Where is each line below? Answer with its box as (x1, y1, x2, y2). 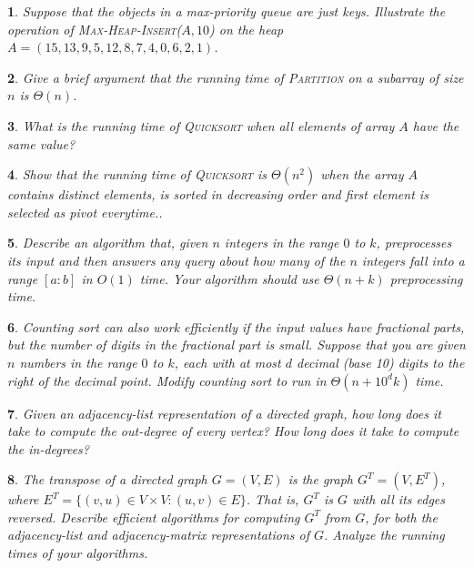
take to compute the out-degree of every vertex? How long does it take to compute (7, 421, 459, 441)
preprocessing (389, 269, 463, 288)
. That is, (246, 490, 299, 509)
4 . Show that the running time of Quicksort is (7, 165, 267, 184)
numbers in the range (19, 352, 137, 371)
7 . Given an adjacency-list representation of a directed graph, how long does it (7, 403, 441, 422)
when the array (320, 165, 404, 184)
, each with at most (174, 352, 281, 371)
